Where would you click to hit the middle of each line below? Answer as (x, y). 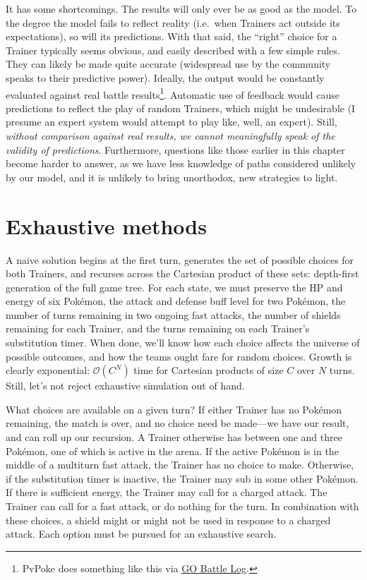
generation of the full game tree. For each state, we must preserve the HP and (174, 287)
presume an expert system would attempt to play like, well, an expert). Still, (172, 122)
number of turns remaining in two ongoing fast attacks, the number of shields (173, 314)
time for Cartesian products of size (209, 370)
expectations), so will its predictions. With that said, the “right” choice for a (172, 36)
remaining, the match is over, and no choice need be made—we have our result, (178, 423)
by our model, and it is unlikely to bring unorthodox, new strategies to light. (172, 177)
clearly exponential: (48, 370)
